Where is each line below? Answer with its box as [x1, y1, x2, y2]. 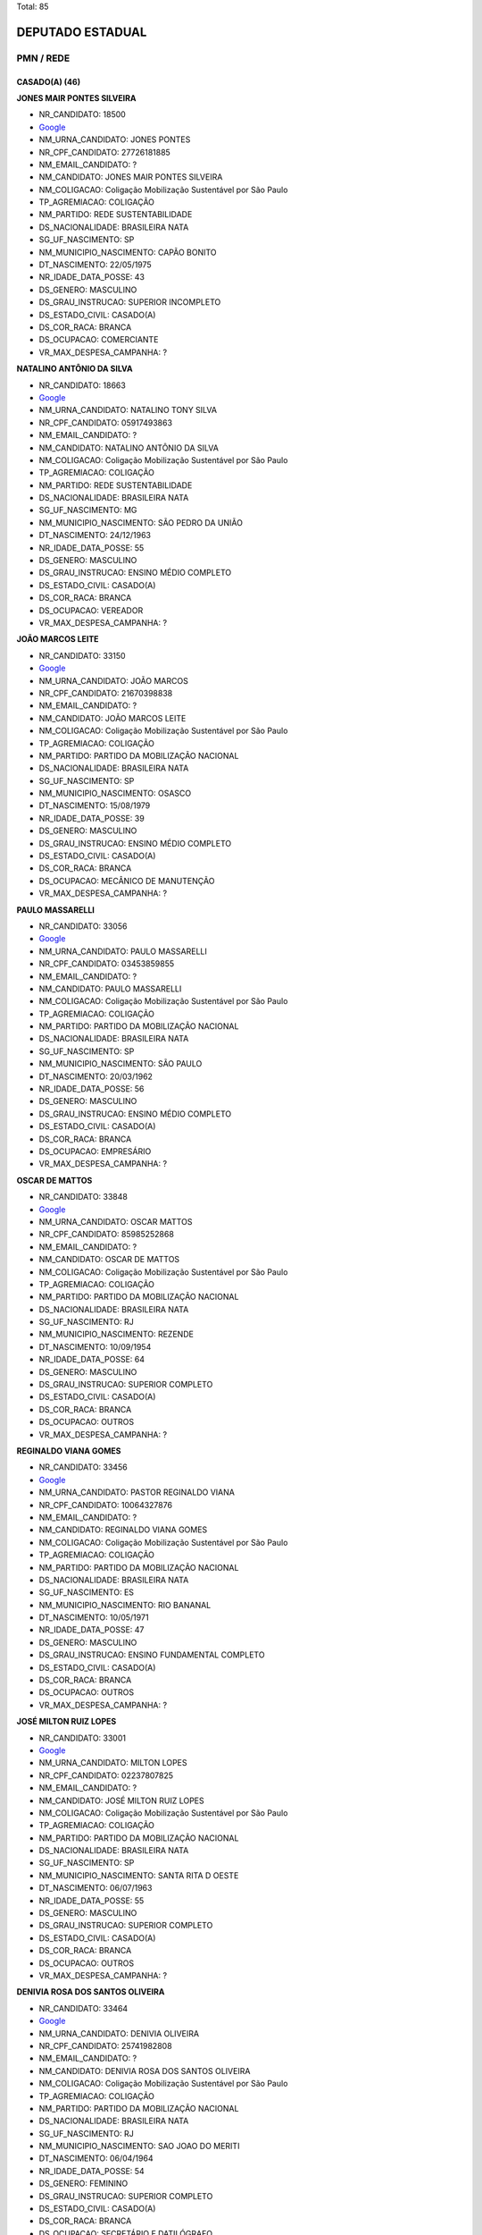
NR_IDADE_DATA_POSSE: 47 [38, 1624, 145, 1635]
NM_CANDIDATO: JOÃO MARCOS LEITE [38, 713, 187, 723]
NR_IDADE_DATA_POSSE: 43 [38, 272, 145, 283]
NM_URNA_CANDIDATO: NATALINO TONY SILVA [38, 405, 218, 416]
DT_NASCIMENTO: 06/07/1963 [38, 1883, 153, 1893]
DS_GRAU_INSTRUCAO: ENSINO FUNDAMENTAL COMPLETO [38, 1649, 265, 1660]
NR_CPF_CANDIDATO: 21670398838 [38, 687, 173, 698]
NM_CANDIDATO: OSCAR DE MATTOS [38, 1254, 180, 1265]
